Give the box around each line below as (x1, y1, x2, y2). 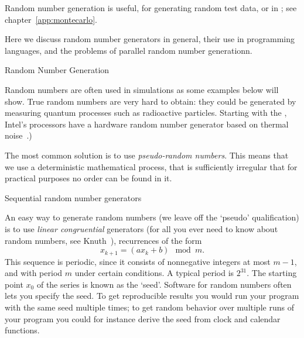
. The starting (247, 267, 297, 279)
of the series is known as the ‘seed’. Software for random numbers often (36, 278, 292, 290)
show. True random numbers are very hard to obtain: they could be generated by (5, 95, 296, 107)
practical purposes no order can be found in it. (5, 172, 172, 184)
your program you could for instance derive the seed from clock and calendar (5, 312, 281, 325)
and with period (5, 267, 63, 279)
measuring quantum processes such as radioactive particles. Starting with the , (5, 106, 287, 119)
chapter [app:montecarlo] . (5, 13, 98, 25)
